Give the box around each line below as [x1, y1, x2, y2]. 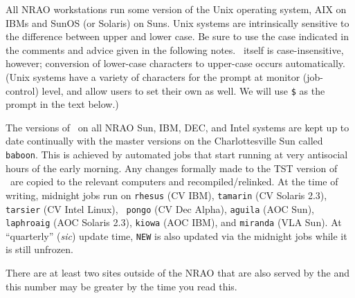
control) [6, 83, 39, 97]
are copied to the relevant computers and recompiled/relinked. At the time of [10, 174, 338, 189]
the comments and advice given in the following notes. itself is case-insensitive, [6, 42, 344, 57]
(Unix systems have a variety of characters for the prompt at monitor [6, 69, 300, 84]
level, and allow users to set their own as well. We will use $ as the [42, 83, 325, 97]
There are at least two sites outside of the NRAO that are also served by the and [6, 266, 349, 280]
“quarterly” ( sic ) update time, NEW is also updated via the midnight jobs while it [6, 228, 347, 243]
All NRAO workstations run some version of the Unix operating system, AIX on [6, 2, 347, 16]
